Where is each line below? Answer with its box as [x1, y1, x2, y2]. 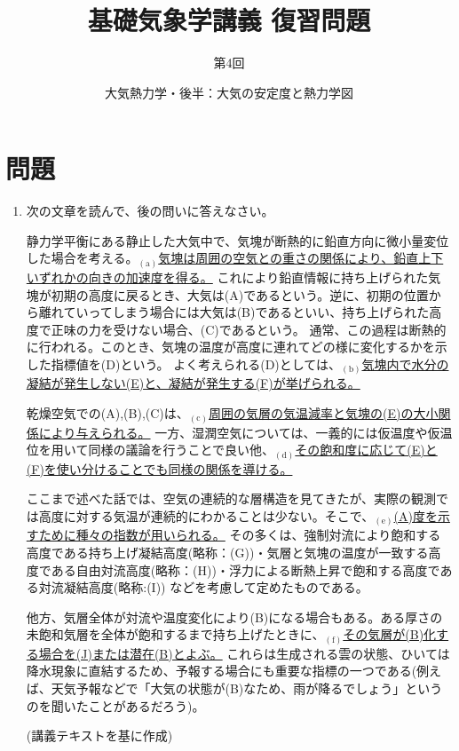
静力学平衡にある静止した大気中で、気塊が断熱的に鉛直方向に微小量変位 [26, 231, 449, 249]
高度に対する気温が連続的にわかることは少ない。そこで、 [38, 506, 375, 525]
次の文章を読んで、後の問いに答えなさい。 [26, 202, 274, 220]
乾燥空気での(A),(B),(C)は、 [26, 404, 189, 423]
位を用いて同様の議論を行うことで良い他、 [26, 440, 274, 459]
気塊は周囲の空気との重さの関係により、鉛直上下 [158, 249, 444, 267]
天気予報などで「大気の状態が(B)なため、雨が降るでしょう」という [51, 679, 443, 698]
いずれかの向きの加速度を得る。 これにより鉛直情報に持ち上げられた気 [26, 267, 441, 286]
